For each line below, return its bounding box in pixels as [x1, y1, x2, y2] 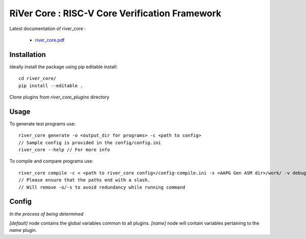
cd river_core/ [18, 75, 57, 82]
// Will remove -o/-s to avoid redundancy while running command [18, 184, 186, 190]
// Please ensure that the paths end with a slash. [18, 177, 150, 183]
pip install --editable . [18, 83, 84, 89]
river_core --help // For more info [18, 147, 110, 153]
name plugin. [9, 227, 37, 233]
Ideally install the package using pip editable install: [9, 64, 118, 70]
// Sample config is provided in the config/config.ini [18, 140, 161, 145]
